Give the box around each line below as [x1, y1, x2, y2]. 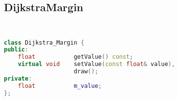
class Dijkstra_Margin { [4, 39, 84, 46]
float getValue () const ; [18, 53, 133, 61]
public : [4, 46, 29, 53]
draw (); [74, 68, 99, 75]
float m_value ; [18, 82, 102, 89]
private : [4, 75, 32, 82]
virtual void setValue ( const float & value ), [18, 61, 175, 68]
